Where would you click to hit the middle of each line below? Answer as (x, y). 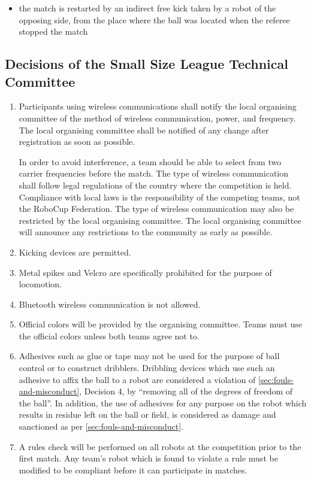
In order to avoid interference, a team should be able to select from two (150, 161)
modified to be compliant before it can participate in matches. (133, 470)
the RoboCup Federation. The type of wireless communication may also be (156, 209)
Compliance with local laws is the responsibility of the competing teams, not (159, 197)
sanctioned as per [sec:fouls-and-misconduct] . (101, 426)
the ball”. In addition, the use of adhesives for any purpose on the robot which (163, 402)
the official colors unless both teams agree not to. (109, 335)
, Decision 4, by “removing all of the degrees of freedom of (186, 391)
